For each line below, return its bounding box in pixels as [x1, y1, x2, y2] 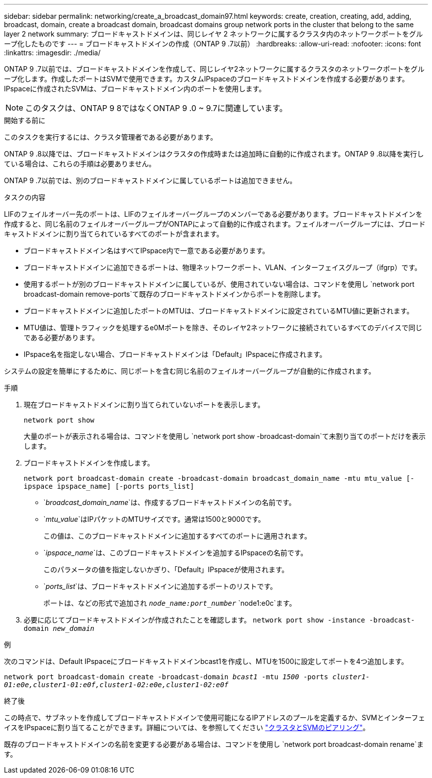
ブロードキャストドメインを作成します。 [24, 459, 154, 467]
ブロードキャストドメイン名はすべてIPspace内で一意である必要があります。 [24, 246, 269, 255]
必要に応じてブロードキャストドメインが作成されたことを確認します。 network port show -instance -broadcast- [24, 616, 415, 624]
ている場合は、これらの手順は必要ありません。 [4, 159, 156, 168]
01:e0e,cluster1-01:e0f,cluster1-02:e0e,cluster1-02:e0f [4, 681, 229, 689]
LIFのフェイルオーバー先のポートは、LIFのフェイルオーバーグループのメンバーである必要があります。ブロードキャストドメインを [4, 210, 423, 218]
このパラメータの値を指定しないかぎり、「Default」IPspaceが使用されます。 [43, 565, 288, 574]
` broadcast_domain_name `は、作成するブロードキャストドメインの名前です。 [43, 498, 296, 506]
